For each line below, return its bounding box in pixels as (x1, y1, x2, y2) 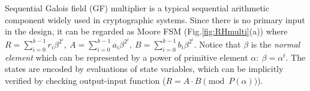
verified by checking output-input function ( (5, 74, 166, 86)
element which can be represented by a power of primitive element (5, 51, 248, 63)
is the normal (251, 37, 300, 50)
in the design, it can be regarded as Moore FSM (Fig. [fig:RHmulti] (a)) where (5, 25, 288, 37)
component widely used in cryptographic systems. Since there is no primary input (5, 13, 305, 26)
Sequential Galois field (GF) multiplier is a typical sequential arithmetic (5, 2, 269, 14)
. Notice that (194, 37, 241, 50)
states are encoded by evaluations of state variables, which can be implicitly (5, 62, 284, 75)
